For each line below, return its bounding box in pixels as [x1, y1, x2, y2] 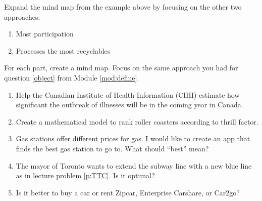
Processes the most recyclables [16, 45, 111, 56]
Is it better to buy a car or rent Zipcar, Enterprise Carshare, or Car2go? [16, 187, 240, 197]
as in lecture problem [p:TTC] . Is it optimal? [16, 170, 155, 181]
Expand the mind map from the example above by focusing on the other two [4, 2, 242, 12]
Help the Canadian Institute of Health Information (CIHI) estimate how [16, 89, 240, 100]
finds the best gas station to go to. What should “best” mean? [16, 143, 209, 153]
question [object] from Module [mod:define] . [4, 72, 139, 83]
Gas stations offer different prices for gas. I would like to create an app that [16, 133, 250, 144]
